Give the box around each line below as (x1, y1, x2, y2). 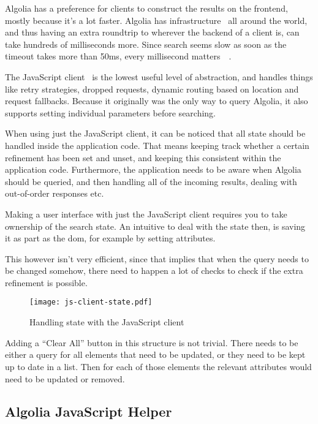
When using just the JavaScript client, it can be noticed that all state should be (5, 127, 306, 140)
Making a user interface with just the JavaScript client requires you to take (5, 207, 287, 220)
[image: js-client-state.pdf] (29, 298, 153, 307)
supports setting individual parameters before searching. (5, 106, 216, 119)
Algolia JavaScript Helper (5, 402, 172, 421)
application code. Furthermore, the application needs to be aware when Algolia (5, 163, 301, 176)
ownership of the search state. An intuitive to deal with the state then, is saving (5, 219, 306, 232)
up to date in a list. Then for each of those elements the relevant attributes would (5, 360, 312, 373)
